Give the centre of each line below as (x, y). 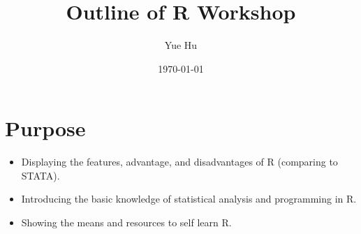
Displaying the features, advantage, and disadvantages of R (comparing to (179, 162)
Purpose (45, 128)
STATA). (40, 175)
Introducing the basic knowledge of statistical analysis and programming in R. (189, 199)
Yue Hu (181, 45)
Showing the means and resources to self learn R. (126, 222)
